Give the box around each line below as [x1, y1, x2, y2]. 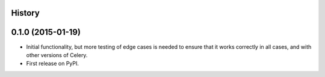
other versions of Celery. [26, 51, 88, 58]
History [11, 8, 40, 18]
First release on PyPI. [26, 60, 79, 67]
